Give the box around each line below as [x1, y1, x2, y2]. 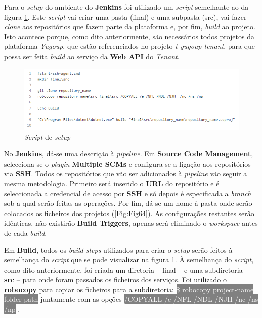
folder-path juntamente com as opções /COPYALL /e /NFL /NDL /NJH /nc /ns [4, 294, 258, 304]
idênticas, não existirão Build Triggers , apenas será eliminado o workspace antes [4, 218, 258, 228]
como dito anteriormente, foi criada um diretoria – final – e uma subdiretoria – [4, 264, 249, 275]
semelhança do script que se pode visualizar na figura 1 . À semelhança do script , [4, 254, 254, 265]
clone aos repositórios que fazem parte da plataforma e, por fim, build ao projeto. [4, 21, 255, 32]
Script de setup [24, 131, 71, 142]
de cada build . [4, 227, 47, 238]
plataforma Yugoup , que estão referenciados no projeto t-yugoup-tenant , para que [4, 41, 255, 51]
